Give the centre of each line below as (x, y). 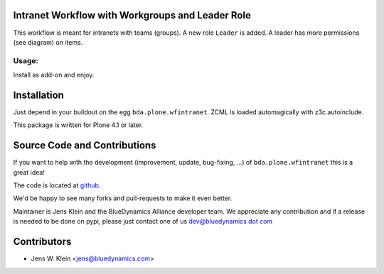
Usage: (26, 60)
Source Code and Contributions (85, 146)
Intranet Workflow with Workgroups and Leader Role (132, 15)
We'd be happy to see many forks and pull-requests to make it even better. (123, 198)
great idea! (29, 172)
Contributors (42, 242)
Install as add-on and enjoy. (54, 75)
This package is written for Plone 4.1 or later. (78, 125)
